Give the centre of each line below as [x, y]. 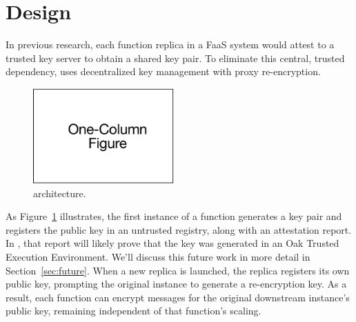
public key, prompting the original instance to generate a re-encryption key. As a [176, 284]
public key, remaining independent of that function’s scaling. [133, 311]
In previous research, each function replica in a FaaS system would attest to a [170, 44]
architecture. [60, 193]
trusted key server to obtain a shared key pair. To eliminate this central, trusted [175, 58]
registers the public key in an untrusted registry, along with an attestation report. [179, 229]
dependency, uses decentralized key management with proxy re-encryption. [163, 71]
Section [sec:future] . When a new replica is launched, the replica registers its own [178, 270]
